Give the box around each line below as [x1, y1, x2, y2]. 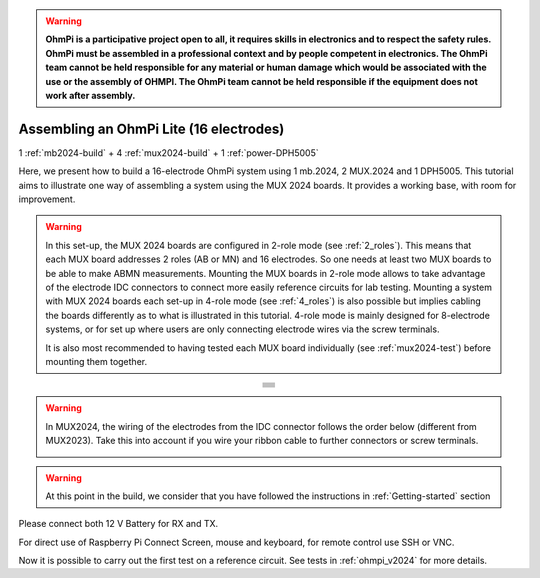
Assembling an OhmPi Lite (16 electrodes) [18, 120, 285, 137]
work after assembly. [45, 89, 136, 101]
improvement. [18, 193, 76, 205]
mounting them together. [45, 355, 148, 367]
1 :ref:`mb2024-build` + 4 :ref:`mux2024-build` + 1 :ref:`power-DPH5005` [18, 146, 319, 159]
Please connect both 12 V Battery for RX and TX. [18, 518, 219, 530]
